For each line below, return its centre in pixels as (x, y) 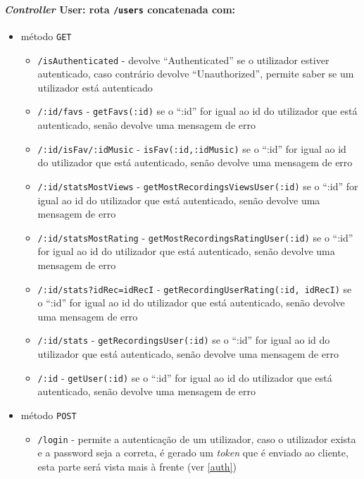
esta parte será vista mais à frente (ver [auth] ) (137, 466)
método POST (49, 415)
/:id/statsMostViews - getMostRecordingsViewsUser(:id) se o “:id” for (198, 186)
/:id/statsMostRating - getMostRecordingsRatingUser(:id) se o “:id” (195, 237)
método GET (46, 36)
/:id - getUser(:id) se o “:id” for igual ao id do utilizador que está (185, 377)
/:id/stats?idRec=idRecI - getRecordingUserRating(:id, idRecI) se (195, 288)
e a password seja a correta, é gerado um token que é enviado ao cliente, (193, 453)
